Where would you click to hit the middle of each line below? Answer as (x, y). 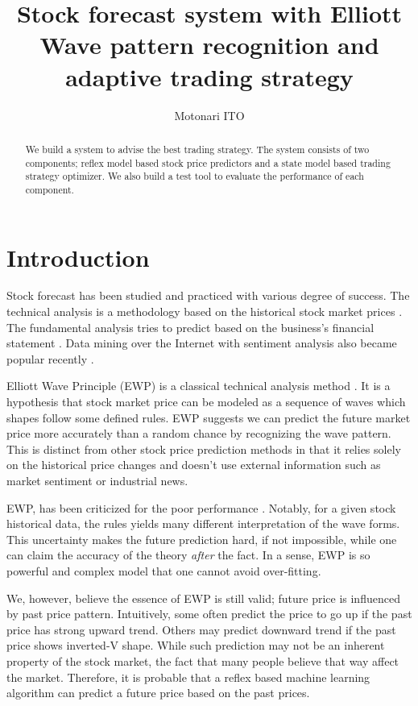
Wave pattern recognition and (209, 45)
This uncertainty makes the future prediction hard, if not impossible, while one (202, 539)
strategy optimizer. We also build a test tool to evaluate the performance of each (195, 176)
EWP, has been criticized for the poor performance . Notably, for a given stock (201, 507)
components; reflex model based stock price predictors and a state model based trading (208, 162)
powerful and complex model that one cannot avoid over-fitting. (164, 570)
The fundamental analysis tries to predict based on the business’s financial (190, 327)
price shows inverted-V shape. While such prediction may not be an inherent (196, 645)
